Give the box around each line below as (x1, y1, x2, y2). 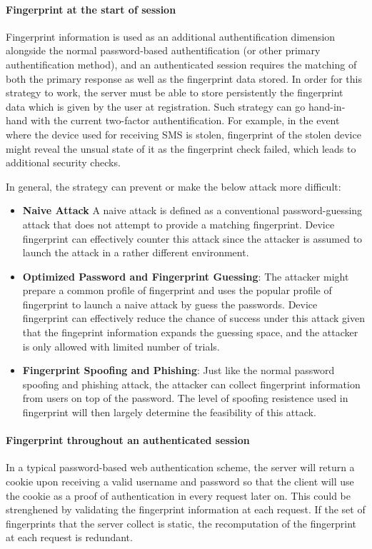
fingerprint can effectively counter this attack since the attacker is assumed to (22, 231, 363, 246)
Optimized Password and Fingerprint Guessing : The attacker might (22, 268, 349, 283)
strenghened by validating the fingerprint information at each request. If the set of (6, 502, 366, 517)
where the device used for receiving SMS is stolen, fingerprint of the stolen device (6, 126, 361, 141)
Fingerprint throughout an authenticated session (6, 433, 250, 448)
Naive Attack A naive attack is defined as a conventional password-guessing (22, 203, 363, 218)
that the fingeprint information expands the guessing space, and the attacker (22, 325, 358, 340)
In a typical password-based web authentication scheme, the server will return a (6, 460, 355, 475)
